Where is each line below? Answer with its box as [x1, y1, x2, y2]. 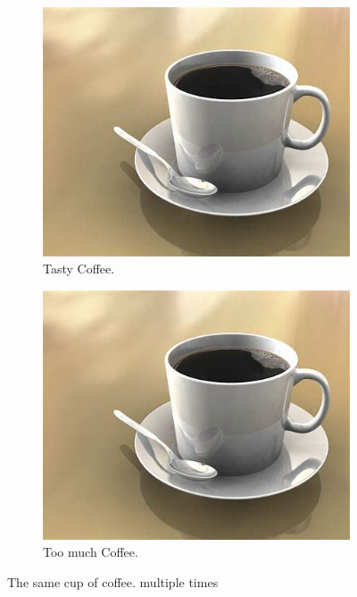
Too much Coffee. [43, 542, 138, 561]
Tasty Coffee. [43, 259, 115, 278]
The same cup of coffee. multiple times [7, 573, 219, 591]
